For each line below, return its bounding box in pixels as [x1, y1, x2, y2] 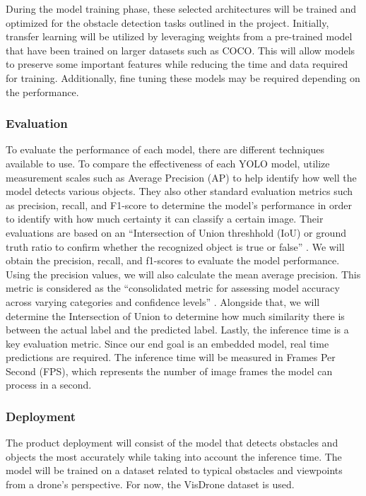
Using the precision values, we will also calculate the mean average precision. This [6, 266, 361, 281]
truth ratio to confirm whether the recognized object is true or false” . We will [6, 239, 345, 254]
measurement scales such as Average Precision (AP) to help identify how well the [6, 170, 357, 184]
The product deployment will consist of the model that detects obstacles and [6, 435, 338, 450]
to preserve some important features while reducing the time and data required [6, 57, 348, 71]
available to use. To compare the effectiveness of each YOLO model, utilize [6, 155, 330, 170]
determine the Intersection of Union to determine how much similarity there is [6, 308, 345, 323]
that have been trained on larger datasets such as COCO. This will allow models [6, 42, 355, 57]
